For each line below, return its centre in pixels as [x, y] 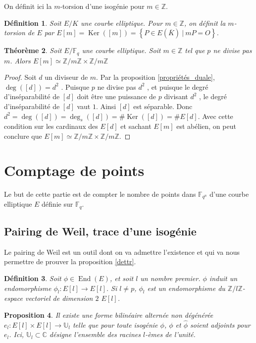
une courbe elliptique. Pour [122, 23]
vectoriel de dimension [59, 298]
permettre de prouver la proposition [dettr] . [70, 261]
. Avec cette [215, 116]
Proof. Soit [20, 77]
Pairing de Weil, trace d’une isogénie [100, 231]
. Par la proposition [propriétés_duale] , [155, 77]
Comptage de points [74, 170]
